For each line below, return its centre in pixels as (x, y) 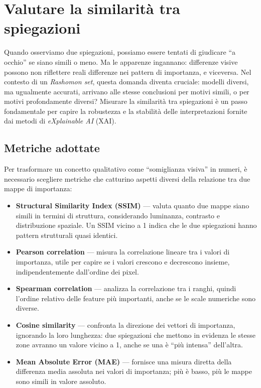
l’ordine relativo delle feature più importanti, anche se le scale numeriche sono (136, 298)
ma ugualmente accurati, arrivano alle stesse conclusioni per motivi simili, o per (127, 91)
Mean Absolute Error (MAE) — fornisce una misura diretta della (124, 361)
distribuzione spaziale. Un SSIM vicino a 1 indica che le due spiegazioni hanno (136, 225)
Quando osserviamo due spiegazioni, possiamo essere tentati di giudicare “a (120, 52)
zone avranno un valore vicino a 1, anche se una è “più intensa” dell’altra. (129, 345)
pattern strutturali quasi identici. (67, 235)
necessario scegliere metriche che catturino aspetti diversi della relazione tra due (127, 178)
